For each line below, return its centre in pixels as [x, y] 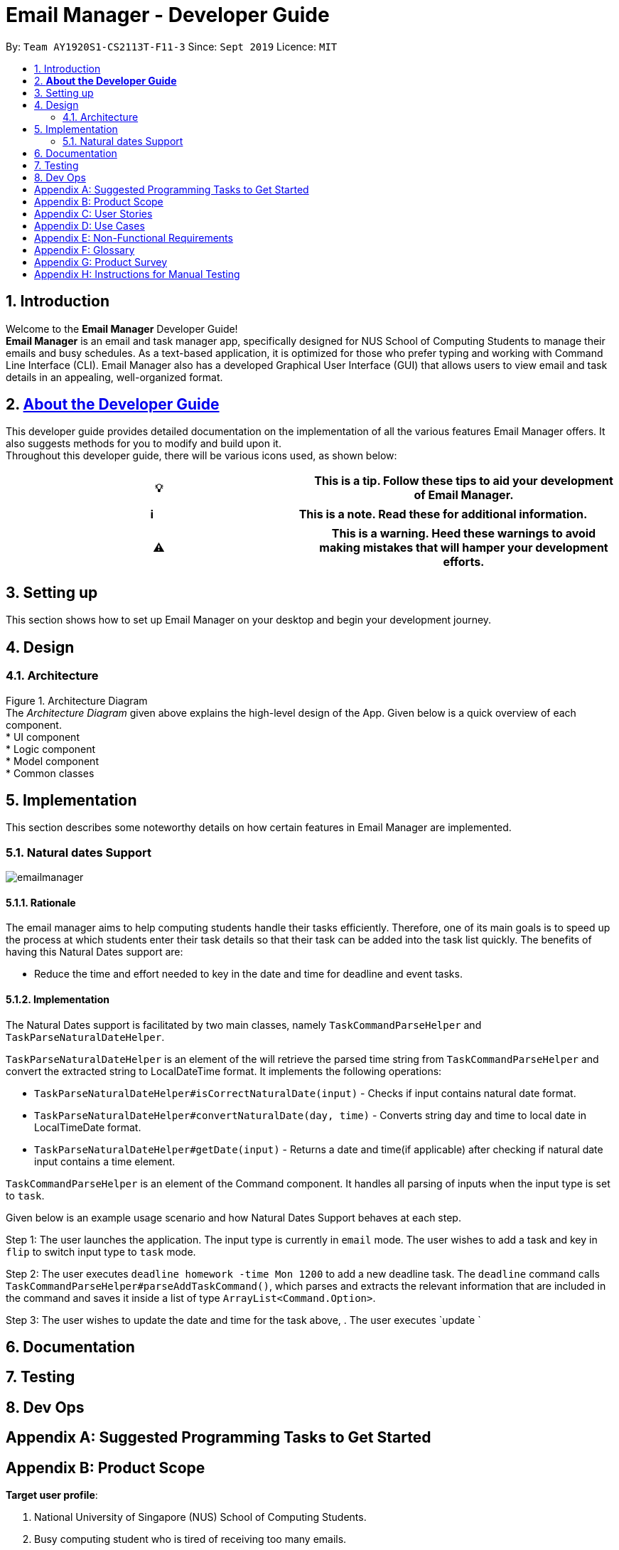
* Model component [52, 761]
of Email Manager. [464, 495]
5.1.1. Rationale [41, 902]
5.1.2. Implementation [58, 999]
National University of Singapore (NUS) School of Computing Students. [200, 1517]
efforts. [464, 562]
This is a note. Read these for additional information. [443, 514]
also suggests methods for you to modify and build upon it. [144, 444]
